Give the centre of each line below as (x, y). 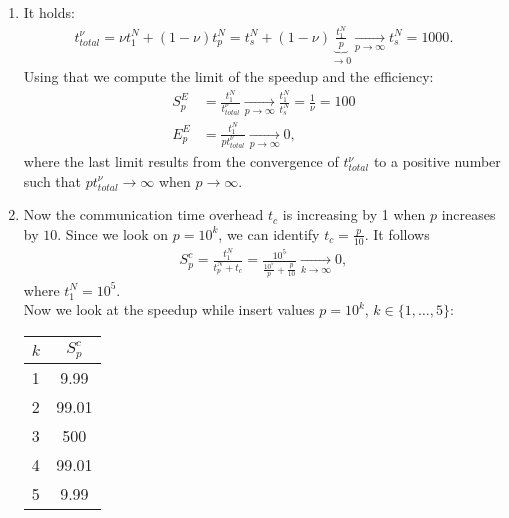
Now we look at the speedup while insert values (169, 309)
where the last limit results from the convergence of (181, 161)
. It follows (397, 233)
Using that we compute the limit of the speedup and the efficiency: (228, 76)
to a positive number (437, 161)
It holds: (49, 12)
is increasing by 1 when (354, 214)
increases (468, 214)
